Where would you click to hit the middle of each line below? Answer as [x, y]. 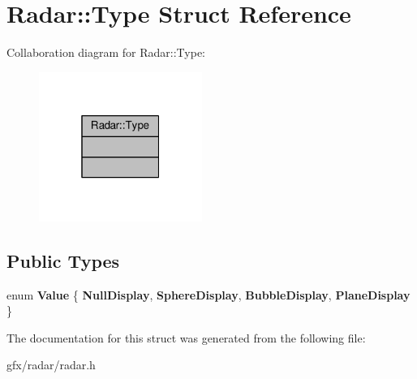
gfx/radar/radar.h [51, 365]
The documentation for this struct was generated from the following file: [186, 337]
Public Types [63, 260]
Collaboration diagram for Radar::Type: [106, 52]
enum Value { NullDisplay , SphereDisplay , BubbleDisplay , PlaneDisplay [208, 294]
